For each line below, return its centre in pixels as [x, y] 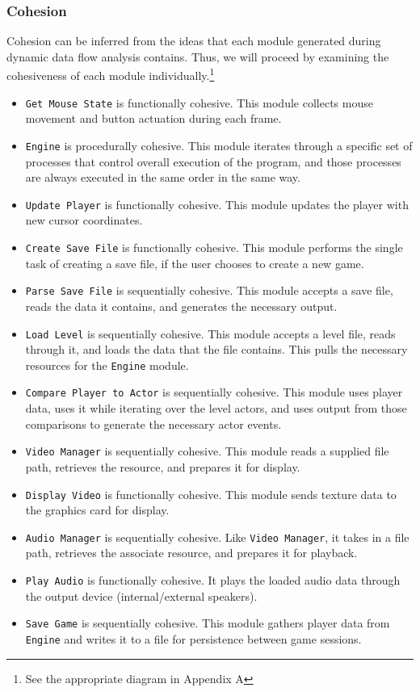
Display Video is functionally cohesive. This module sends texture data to [211, 494]
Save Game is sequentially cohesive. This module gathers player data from [208, 623]
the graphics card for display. [97, 510]
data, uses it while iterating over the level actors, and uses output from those [216, 408]
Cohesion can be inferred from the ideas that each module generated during [194, 41]
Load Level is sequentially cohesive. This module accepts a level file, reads [210, 333]
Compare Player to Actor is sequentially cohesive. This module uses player [214, 392]
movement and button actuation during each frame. [153, 118]
